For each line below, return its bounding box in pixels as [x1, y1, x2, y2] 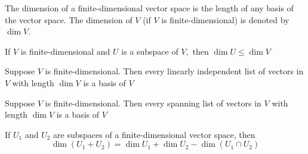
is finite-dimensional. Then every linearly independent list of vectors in [45, 65, 304, 77]
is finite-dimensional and [20, 45, 110, 57]
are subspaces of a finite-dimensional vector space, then [53, 128, 255, 140]
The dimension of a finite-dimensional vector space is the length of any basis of [5, 2, 294, 14]
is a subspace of [121, 45, 178, 57]
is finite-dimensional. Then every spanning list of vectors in [45, 96, 261, 109]
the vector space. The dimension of [5, 13, 133, 26]
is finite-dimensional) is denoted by [161, 13, 289, 26]
